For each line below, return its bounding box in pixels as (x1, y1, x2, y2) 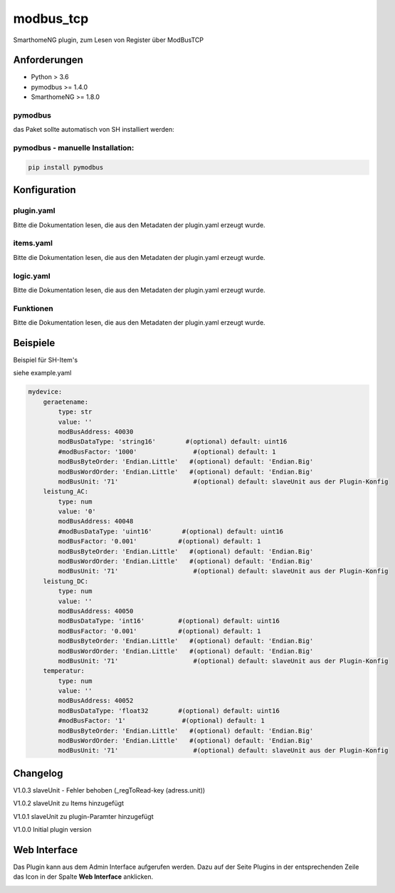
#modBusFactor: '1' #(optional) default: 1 (58, 716, 265, 725)
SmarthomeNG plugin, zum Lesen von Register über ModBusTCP (13, 36, 204, 44)
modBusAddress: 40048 (58, 517, 134, 526)
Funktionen (13, 303, 53, 313)
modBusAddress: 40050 (58, 607, 134, 615)
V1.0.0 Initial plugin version (13, 825, 92, 834)
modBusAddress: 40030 (58, 427, 134, 436)
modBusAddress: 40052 (58, 696, 134, 705)
